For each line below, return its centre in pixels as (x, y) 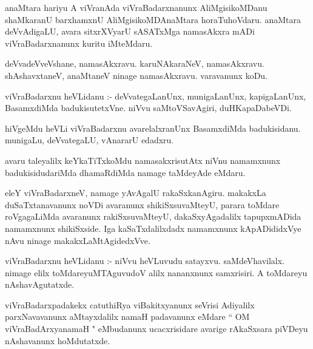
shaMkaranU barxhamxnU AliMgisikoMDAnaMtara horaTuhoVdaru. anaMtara (153, 19)
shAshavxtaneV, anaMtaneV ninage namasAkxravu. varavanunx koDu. (136, 75)
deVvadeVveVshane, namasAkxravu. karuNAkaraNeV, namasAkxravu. (135, 63)
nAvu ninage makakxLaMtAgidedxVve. (78, 240)
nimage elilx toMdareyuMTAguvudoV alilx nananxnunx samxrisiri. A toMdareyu (156, 272)
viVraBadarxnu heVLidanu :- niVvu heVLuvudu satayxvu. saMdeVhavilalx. (145, 261)
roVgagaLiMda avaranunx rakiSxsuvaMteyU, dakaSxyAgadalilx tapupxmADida (153, 216)
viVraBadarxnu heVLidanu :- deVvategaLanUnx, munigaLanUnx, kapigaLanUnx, (156, 96)
